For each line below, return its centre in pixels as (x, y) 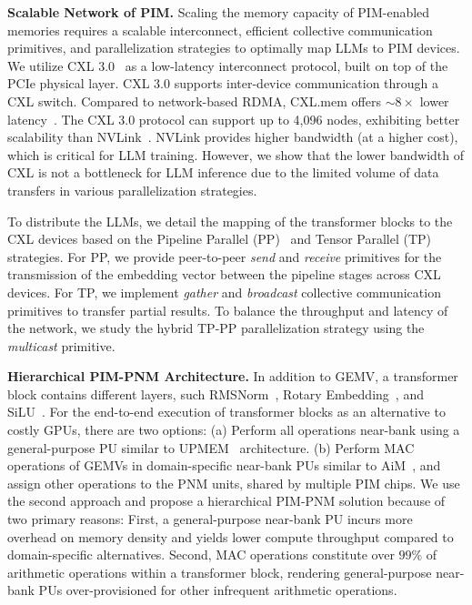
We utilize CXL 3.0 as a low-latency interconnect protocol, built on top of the (228, 65)
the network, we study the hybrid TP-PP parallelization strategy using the (216, 328)
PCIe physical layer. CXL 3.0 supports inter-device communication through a (223, 83)
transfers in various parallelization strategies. (132, 190)
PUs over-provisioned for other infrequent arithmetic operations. (218, 590)
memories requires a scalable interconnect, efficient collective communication (220, 30)
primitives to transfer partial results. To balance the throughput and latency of (228, 310)
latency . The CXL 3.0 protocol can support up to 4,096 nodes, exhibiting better (234, 119)
